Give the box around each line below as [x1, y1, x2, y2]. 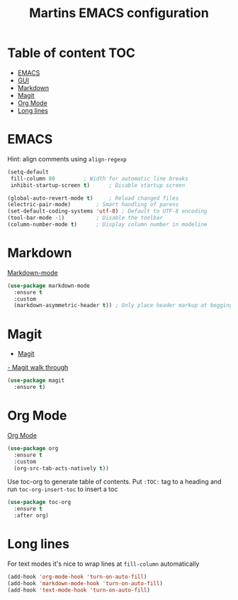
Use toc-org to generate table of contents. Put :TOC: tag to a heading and [7, 478, 222, 486]
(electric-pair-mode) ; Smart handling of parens [7, 201, 179, 208]
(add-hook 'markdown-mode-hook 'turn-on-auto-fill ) [7, 579, 163, 587]
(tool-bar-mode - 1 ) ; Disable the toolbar [7, 215, 163, 222]
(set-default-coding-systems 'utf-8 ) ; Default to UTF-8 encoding [7, 208, 208, 215]
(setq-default [7, 168, 50, 176]
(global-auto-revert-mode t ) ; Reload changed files [7, 194, 179, 202]
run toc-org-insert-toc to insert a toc [7, 485, 118, 493]
